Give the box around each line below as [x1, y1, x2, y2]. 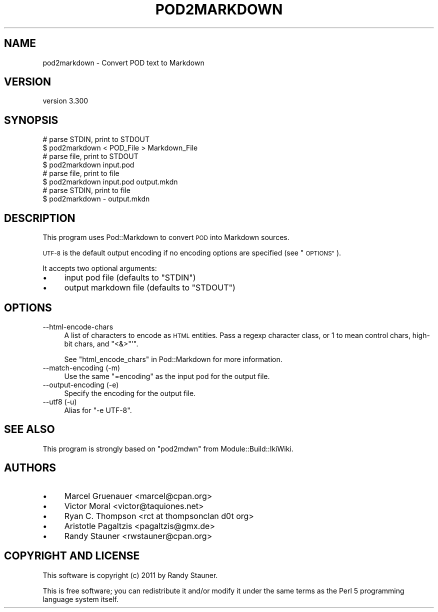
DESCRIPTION [4, 211, 75, 224]
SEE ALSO [4, 423, 55, 436]
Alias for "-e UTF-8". [64, 405, 132, 414]
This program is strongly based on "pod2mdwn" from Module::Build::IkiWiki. [42, 444, 293, 453]
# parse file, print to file [42, 169, 119, 178]
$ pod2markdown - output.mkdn [42, 194, 150, 203]
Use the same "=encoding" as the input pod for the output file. [64, 371, 270, 380]
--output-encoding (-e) [42, 380, 119, 389]
